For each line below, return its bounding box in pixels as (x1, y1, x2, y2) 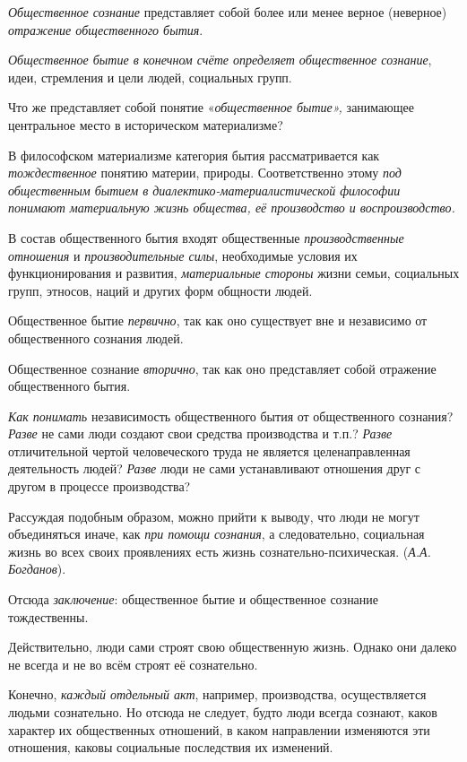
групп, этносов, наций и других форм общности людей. (8, 281, 313, 299)
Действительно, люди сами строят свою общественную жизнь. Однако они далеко (8, 637, 457, 656)
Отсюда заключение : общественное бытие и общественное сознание (8, 590, 379, 609)
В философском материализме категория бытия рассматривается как (8, 145, 380, 164)
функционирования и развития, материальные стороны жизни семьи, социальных (8, 264, 460, 282)
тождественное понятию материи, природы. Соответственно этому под (8, 163, 402, 182)
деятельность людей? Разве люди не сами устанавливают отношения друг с (8, 459, 421, 478)
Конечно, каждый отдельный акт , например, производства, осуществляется (8, 685, 427, 704)
